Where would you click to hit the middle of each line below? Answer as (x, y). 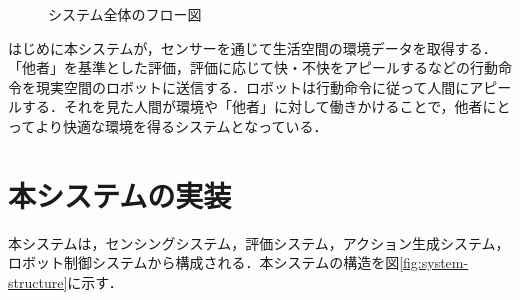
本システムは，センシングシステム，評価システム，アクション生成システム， (259, 242)
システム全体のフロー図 (125, 14)
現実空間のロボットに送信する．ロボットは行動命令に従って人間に (252, 86)
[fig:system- (434, 262)
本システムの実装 (120, 194)
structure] (38, 281)
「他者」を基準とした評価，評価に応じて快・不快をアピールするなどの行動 (253, 67)
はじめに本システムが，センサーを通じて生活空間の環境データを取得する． (252, 47)
